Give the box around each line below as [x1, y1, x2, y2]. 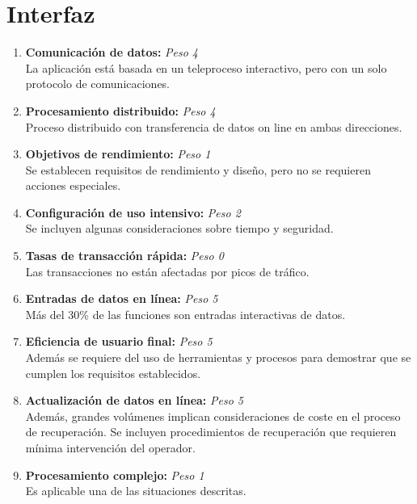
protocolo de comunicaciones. [25, 75, 171, 92]
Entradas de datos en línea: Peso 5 [25, 290, 218, 307]
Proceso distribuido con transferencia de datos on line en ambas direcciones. [25, 118, 402, 135]
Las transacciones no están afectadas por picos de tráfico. [25, 262, 310, 279]
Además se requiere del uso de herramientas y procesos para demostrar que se [25, 349, 411, 366]
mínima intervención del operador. [25, 439, 196, 456]
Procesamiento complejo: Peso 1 [25, 466, 204, 483]
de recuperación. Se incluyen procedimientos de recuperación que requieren [25, 423, 397, 440]
